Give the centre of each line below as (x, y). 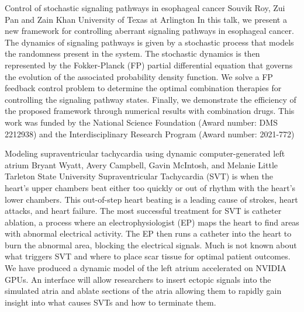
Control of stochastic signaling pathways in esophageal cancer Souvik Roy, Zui (145, 8)
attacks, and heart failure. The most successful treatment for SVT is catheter (143, 211)
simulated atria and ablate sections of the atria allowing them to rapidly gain (143, 291)
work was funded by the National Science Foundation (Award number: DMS (141, 122)
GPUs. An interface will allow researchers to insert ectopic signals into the (138, 279)
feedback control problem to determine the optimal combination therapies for (143, 88)
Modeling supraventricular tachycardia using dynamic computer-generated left (145, 153)
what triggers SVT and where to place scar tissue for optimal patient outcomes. (148, 256)
